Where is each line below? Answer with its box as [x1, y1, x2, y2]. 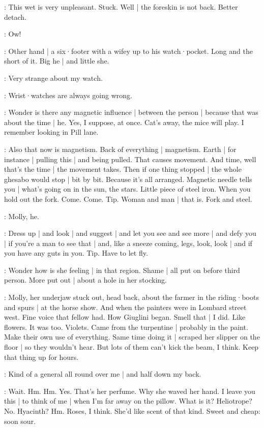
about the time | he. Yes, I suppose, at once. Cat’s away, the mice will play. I [4, 116, 244, 127]
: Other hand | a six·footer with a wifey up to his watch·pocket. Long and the [4, 45, 253, 56]
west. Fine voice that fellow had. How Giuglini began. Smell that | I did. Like [4, 312, 246, 322]
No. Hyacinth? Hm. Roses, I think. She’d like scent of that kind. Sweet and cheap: [4, 406, 260, 416]
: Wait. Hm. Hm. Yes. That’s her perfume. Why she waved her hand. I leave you [4, 385, 255, 396]
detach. [4, 11, 26, 22]
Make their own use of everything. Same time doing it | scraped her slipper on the [4, 331, 260, 342]
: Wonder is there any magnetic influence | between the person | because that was [4, 107, 258, 117]
